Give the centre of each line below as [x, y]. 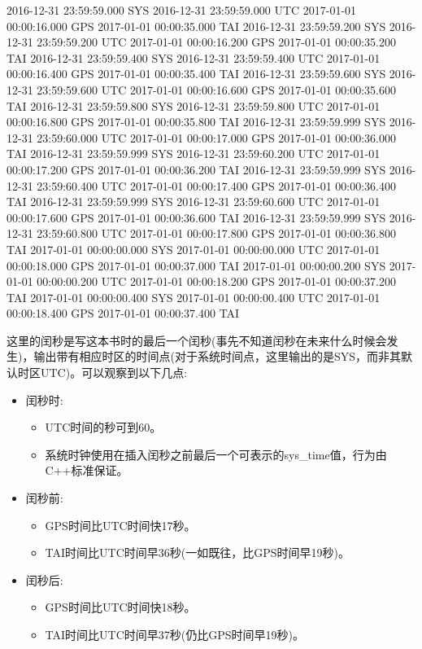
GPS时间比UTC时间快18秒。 [120, 607]
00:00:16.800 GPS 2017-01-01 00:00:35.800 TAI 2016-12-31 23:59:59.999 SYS [196, 122]
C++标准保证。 [87, 470]
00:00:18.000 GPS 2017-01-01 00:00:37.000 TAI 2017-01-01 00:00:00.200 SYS [196, 265]
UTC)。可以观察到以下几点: [114, 373]
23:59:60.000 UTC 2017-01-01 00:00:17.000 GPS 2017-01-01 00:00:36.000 [216, 137]
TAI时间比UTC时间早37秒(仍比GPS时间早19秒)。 [175, 634]
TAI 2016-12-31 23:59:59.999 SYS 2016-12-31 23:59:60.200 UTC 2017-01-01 [194, 153]
